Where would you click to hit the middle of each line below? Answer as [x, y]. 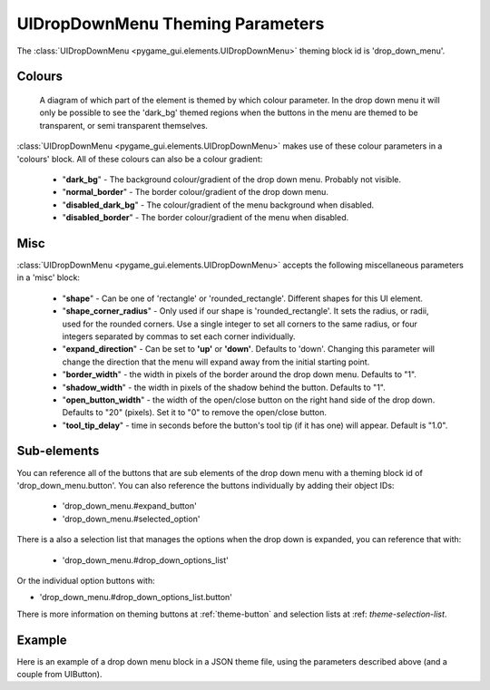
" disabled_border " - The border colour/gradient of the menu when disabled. [206, 218]
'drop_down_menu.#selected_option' [131, 519]
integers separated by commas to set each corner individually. [179, 336]
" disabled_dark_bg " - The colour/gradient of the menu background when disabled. [218, 205]
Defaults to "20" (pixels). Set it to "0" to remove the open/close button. [194, 413]
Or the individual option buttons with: [86, 580]
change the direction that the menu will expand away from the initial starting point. [216, 362]
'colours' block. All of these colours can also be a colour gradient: [140, 159]
